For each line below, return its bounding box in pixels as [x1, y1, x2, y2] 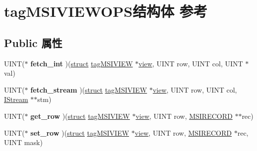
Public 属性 [4, 35, 63, 50]
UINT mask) [4, 137, 43, 148]
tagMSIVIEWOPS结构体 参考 [4, 1, 207, 21]
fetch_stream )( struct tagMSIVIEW [30, 84, 147, 95]
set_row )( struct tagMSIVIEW [30, 127, 129, 138]
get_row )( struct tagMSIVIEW [30, 110, 130, 121]
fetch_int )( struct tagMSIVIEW [30, 58, 133, 68]
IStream [4, 94, 28, 104]
